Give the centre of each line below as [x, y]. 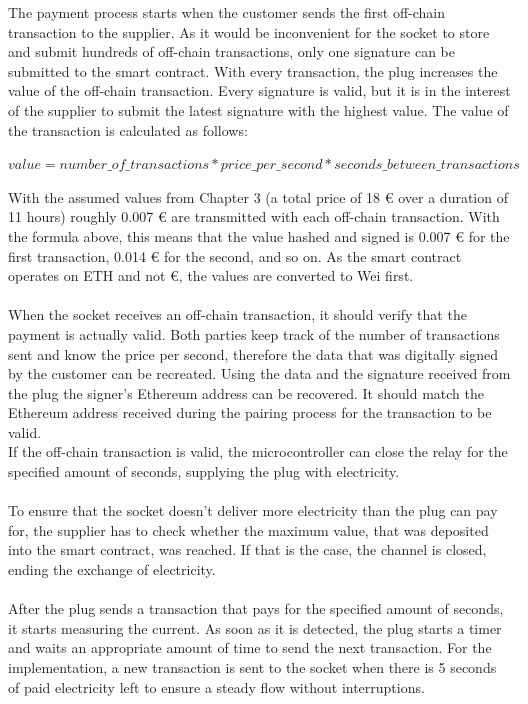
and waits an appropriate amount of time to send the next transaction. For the [250, 647]
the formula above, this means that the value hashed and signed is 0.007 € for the [259, 235]
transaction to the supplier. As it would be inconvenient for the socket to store [249, 31]
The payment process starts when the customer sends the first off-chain [227, 12]
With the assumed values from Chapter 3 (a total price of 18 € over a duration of [258, 196]
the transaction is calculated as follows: [128, 129]
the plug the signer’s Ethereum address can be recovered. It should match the [246, 392]
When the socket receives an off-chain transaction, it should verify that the [237, 314]
